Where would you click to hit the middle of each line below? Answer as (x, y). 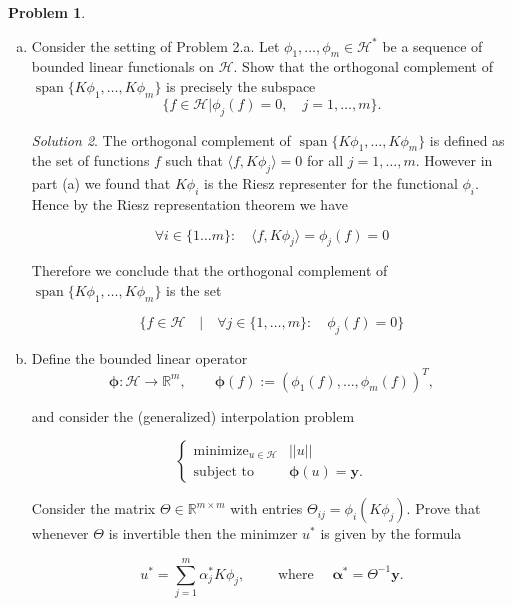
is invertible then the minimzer (203, 533)
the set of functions (90, 160)
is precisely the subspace (241, 85)
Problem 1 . (47, 12)
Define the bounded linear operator (139, 357)
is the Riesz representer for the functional (331, 183)
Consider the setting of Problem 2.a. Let (155, 45)
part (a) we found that (101, 183)
